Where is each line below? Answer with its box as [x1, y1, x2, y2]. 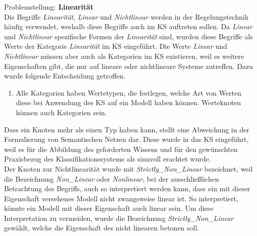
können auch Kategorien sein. [16, 107, 107, 117]
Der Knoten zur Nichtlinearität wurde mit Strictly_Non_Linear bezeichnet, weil [4, 163, 253, 174]
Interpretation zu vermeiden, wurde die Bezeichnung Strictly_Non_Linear [4, 212, 234, 223]
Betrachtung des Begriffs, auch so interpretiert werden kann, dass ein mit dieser [4, 183, 250, 194]
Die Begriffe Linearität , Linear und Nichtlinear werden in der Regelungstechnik [4, 11, 249, 22]
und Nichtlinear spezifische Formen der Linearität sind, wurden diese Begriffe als [4, 31, 253, 41]
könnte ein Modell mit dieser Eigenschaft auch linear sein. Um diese [4, 203, 214, 213]
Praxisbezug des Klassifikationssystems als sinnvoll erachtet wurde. [4, 153, 211, 164]
